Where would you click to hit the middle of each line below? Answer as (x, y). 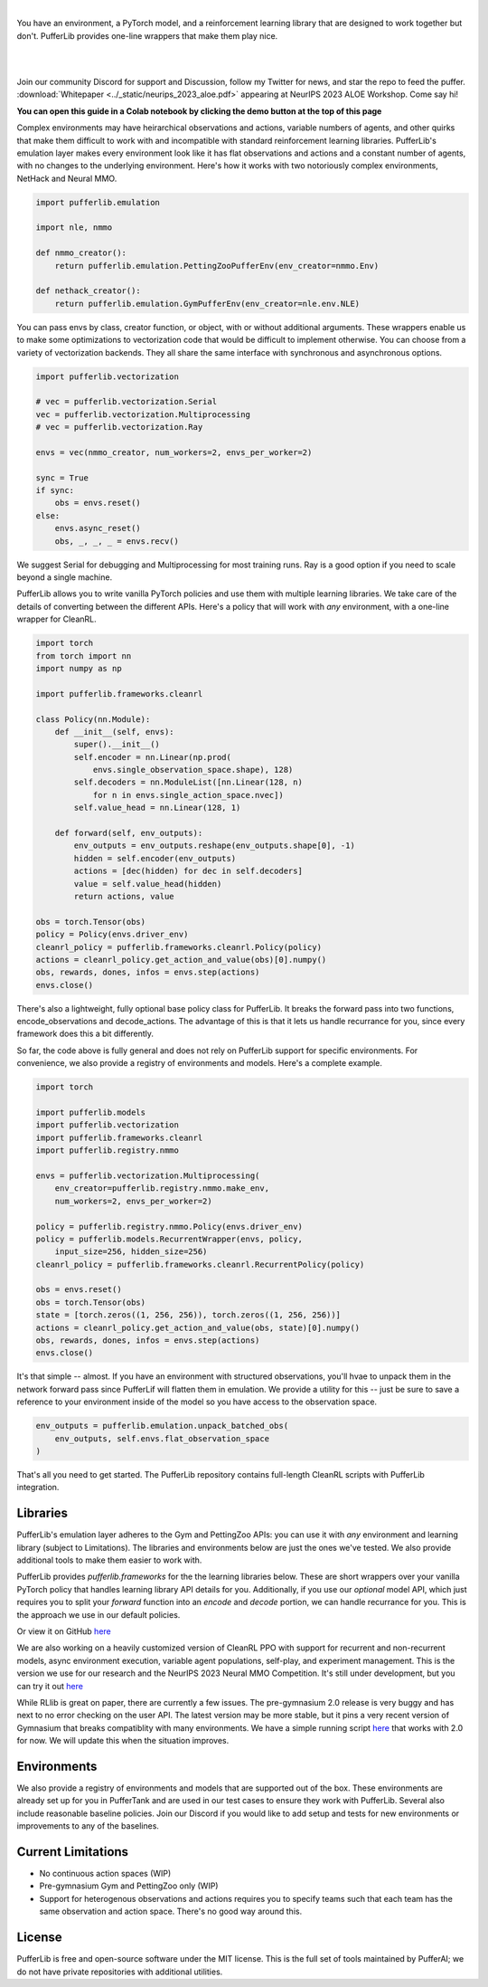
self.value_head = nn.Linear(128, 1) (157, 808)
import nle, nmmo (74, 228)
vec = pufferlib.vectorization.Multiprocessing (143, 414)
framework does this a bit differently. (85, 1034)
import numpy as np (79, 668)
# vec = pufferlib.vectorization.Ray (119, 427)
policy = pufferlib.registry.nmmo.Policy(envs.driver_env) (169, 1226)
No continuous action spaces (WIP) (105, 1874)
